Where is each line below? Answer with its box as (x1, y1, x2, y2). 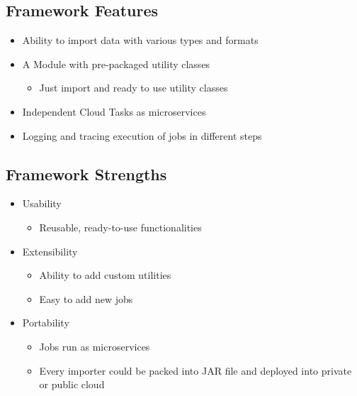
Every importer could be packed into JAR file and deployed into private (39, 363, 352, 378)
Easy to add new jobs (39, 291, 133, 306)
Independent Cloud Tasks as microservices (22, 104, 206, 119)
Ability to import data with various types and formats (22, 33, 259, 48)
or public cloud (39, 377, 105, 392)
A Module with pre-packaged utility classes (22, 56, 210, 71)
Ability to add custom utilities (39, 268, 171, 282)
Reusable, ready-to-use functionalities (39, 219, 202, 234)
